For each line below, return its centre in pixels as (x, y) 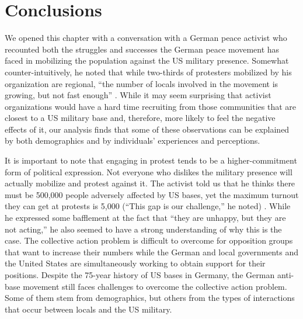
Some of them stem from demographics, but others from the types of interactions (150, 298)
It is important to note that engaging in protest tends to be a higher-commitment (151, 160)
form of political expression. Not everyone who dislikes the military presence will (149, 171)
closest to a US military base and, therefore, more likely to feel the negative (140, 118)
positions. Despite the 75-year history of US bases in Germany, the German (140, 275)
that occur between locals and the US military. (88, 309)
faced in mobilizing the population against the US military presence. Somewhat (147, 60)
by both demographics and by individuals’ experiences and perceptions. (133, 141)
